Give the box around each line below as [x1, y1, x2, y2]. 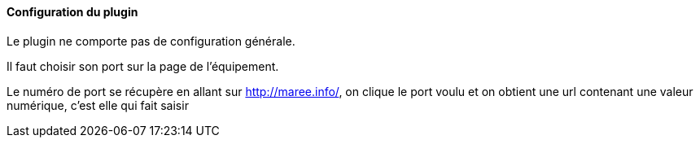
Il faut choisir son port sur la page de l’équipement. [7, 59, 279, 73]
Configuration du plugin [7, 5, 138, 19]
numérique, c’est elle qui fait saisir [7, 98, 189, 112]
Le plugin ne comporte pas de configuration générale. [7, 33, 295, 48]
